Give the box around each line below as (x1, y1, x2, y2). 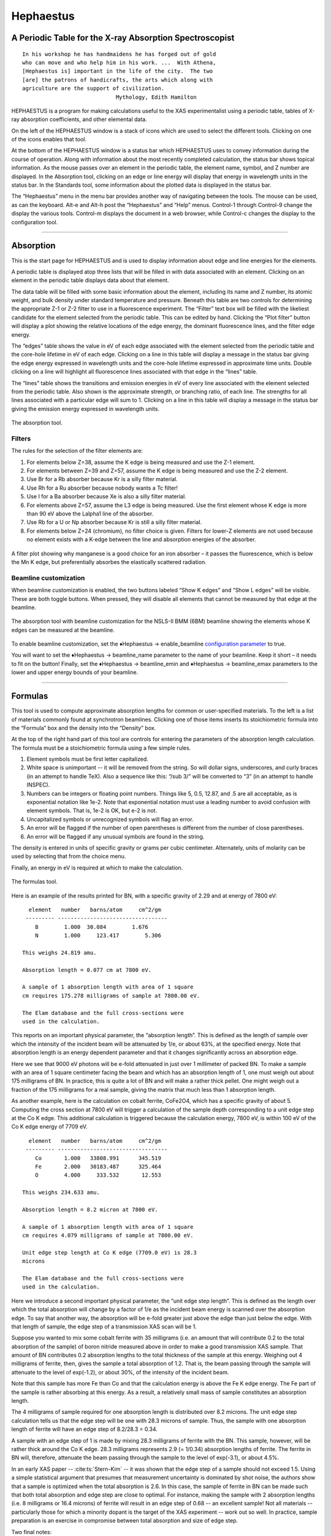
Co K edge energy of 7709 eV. (11, 1123, 88, 1130)
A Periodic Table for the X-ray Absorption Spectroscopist (11, 33, 235, 43)
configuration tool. (11, 218, 58, 225)
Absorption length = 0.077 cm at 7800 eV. (22, 966, 152, 973)
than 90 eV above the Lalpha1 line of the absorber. (26, 510, 154, 517)
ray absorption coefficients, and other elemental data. (11, 116, 147, 123)
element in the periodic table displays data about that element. (11, 276, 169, 284)
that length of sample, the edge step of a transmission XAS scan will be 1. (11, 1323, 197, 1330)
